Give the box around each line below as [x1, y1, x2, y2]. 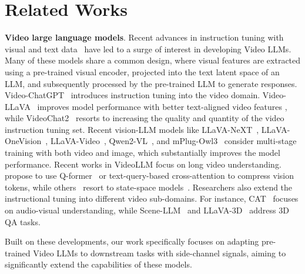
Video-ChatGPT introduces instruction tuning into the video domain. [5, 89, 260, 101]
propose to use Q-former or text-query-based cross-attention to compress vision [5, 169, 294, 182]
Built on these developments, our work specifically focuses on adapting [5, 235, 259, 248]
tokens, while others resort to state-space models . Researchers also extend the [5, 181, 293, 193]
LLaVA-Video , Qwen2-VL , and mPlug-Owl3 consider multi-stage [50, 135, 297, 147]
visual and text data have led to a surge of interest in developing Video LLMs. [5, 42, 291, 55]
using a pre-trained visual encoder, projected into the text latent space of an [5, 65, 280, 78]
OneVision [5, 135, 42, 147]
